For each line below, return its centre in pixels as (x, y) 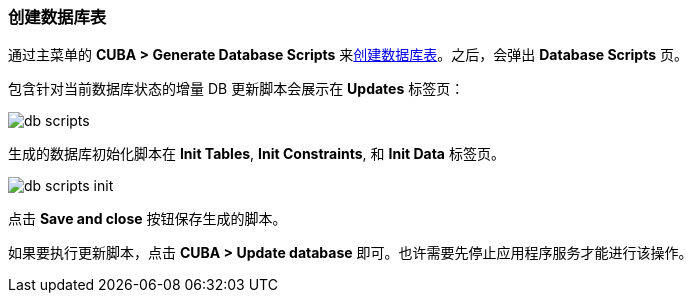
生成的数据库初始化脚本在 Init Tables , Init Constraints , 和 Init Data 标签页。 (256, 154)
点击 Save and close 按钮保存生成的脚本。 (147, 219)
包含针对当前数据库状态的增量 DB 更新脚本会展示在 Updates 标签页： (236, 89)
